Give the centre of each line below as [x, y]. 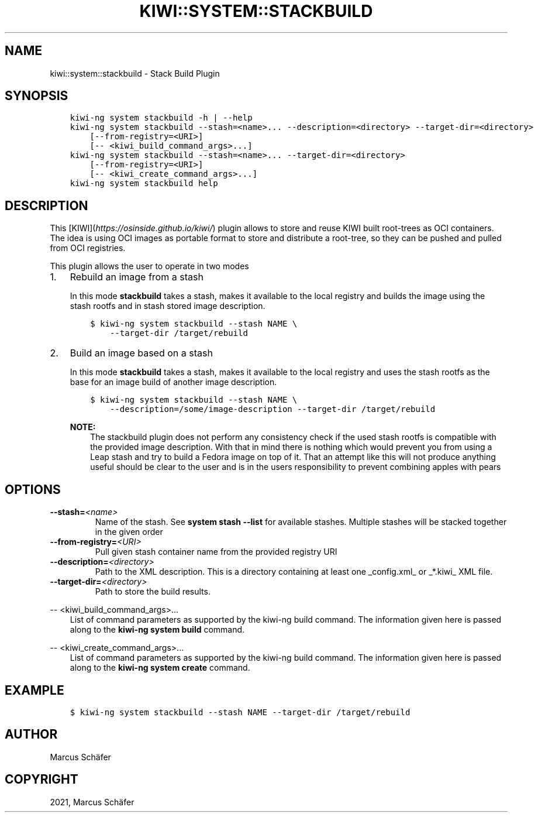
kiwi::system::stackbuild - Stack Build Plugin [135, 73]
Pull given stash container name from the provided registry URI [216, 552]
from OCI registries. [88, 248]
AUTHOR [31, 734]
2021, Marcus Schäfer [92, 802]
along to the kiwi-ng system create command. [160, 668]
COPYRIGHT [42, 780]
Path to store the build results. [153, 592]
